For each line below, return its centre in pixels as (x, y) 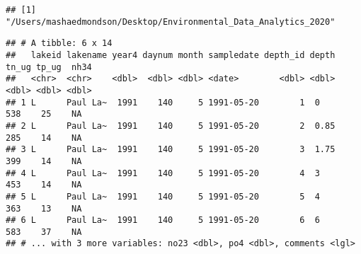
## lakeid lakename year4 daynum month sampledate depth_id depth (171, 55)
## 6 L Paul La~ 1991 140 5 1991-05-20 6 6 (163, 220)
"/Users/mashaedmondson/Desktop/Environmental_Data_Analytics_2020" (171, 22)
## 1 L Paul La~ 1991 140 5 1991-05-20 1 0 (163, 102)
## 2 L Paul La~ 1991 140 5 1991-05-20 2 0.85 (171, 126)
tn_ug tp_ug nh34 (49, 67)
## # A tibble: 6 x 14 (59, 44)
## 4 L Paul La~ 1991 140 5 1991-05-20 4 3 (163, 173)
